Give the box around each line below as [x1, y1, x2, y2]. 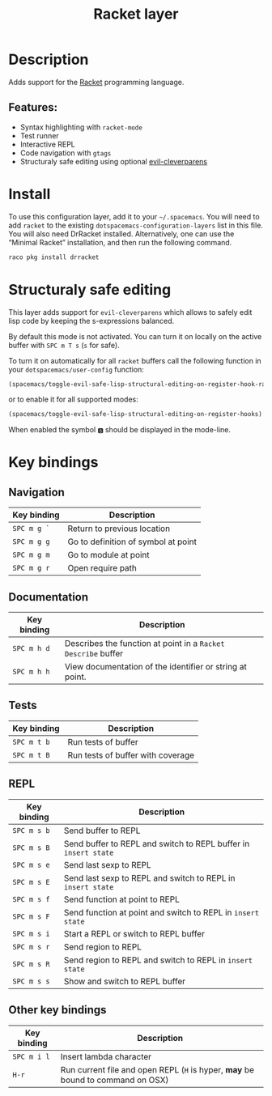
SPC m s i [12, 928, 50, 938]
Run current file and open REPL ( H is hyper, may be [60, 1064, 255, 1075]
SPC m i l [12, 1051, 50, 1061]
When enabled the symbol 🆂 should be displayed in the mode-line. [8, 425, 232, 435]
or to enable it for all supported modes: [8, 394, 139, 405]
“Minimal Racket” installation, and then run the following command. [8, 237, 232, 247]
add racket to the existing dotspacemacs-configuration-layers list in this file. [8, 220, 263, 230]
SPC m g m [12, 550, 50, 559]
